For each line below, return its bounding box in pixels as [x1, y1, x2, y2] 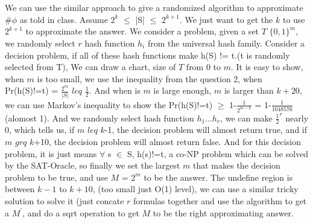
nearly [285, 111, 309, 124]
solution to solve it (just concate [5, 194, 124, 207]
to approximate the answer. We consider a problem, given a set [25, 25, 259, 37]
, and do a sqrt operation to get [22, 206, 139, 219]
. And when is [89, 84, 141, 97]
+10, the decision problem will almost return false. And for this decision [34, 135, 301, 147]
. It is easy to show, [231, 60, 303, 73]
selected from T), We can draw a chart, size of [5, 60, 176, 73]
